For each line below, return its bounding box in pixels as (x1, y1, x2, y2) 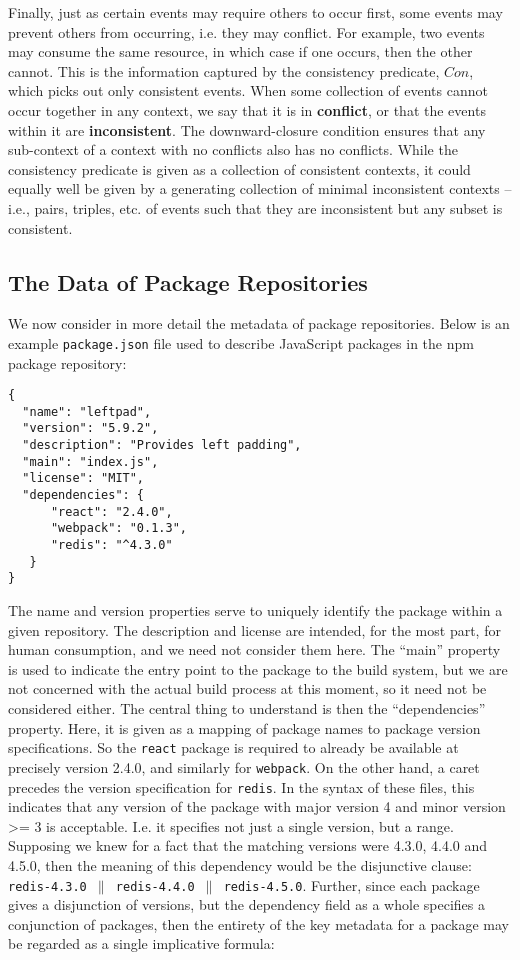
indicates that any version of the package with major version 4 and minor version (8, 796, 506, 817)
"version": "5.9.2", (22, 421, 159, 436)
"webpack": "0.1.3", (50, 521, 187, 536)
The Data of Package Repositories (8, 266, 368, 297)
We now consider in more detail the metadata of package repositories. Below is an (8, 313, 510, 334)
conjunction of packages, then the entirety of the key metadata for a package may (8, 913, 510, 934)
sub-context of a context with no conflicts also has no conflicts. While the (8, 139, 458, 160)
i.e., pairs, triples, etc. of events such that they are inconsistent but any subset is (8, 197, 503, 218)
